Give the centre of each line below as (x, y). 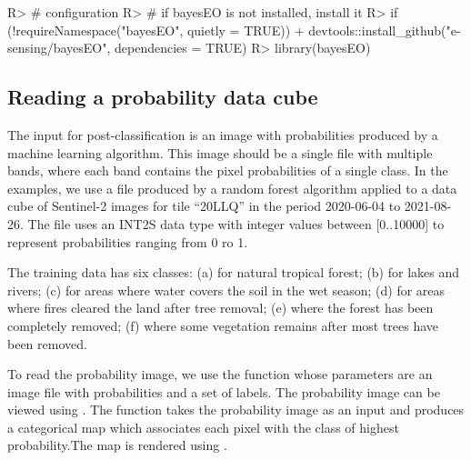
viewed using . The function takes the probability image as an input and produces (236, 410)
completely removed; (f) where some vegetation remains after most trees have (223, 325)
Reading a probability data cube (163, 97)
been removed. (47, 343)
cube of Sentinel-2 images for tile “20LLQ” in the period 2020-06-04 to (204, 206)
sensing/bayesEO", (59, 48)
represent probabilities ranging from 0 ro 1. (128, 241)
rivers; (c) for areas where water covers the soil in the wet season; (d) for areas (226, 290)
